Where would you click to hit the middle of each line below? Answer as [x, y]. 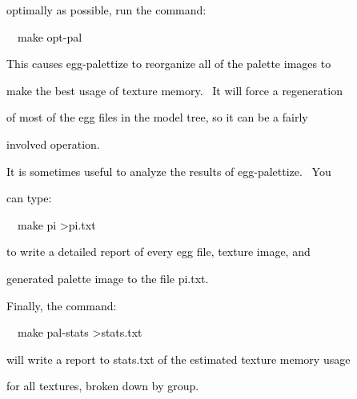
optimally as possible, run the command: [106, 10]
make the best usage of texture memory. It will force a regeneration [174, 90]
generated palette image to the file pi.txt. [108, 278]
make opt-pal [50, 36]
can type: [29, 198]
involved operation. [53, 144]
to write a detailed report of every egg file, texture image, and [158, 251]
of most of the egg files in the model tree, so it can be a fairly [157, 117]
